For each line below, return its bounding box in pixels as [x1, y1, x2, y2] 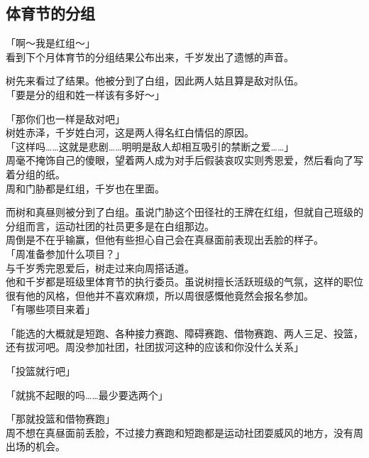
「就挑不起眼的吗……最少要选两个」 [6, 387, 168, 402]
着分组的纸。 [6, 166, 65, 181]
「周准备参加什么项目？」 [6, 246, 125, 261]
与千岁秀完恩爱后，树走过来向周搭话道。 [6, 260, 194, 275]
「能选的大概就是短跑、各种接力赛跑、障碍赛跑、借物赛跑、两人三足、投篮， [6, 325, 363, 340]
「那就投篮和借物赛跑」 [6, 411, 115, 426]
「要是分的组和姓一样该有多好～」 [6, 87, 165, 102]
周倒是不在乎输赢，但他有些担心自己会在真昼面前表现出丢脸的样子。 [6, 232, 324, 247]
